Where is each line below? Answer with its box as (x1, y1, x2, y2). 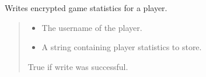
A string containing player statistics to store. (41, 41, 202, 53)
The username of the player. (41, 21, 142, 33)
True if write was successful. (27, 60, 128, 72)
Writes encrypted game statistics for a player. (5, 2, 167, 13)
